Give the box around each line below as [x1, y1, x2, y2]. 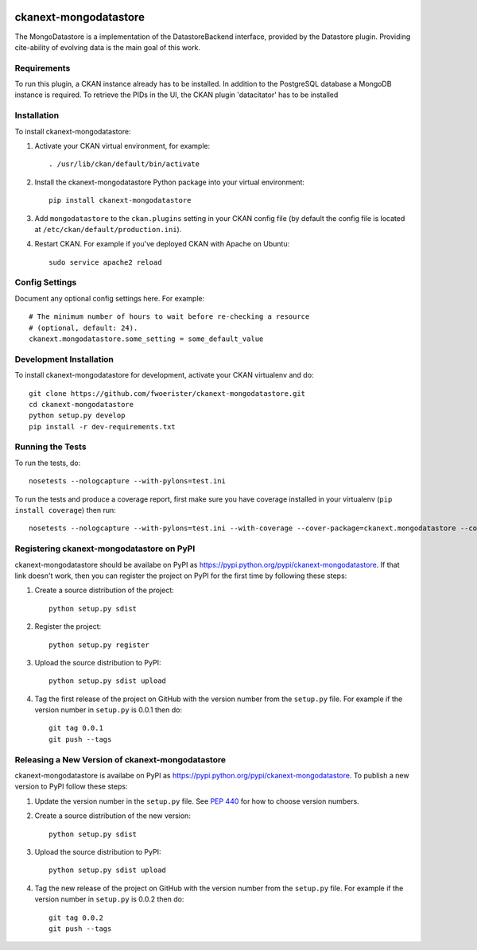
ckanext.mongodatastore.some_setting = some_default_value [29, 335, 264, 343]
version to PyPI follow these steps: [14, 781, 128, 791]
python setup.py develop [29, 411, 126, 421]
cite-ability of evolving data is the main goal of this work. [14, 42, 201, 52]
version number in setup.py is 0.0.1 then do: [34, 705, 183, 715]
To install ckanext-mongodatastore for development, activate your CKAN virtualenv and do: [14, 370, 314, 380]
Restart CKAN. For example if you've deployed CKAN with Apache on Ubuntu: [34, 239, 290, 249]
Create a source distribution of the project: [34, 585, 174, 595]
